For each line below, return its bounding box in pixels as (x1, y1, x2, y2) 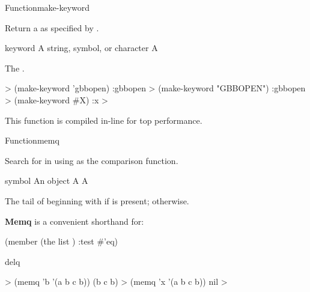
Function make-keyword (5, 1, 90, 13)
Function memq (5, 134, 59, 147)
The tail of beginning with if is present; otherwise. (5, 194, 189, 207)
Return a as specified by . (5, 21, 99, 34)
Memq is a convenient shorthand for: (5, 214, 144, 227)
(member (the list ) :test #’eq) (5, 235, 118, 248)
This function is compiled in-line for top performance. (5, 114, 202, 126)
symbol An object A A (5, 174, 88, 187)
